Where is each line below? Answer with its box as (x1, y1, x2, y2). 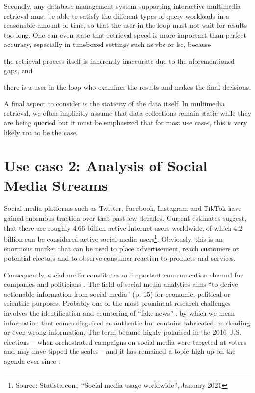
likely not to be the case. (4, 127, 78, 137)
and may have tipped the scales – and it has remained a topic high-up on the (4, 346, 236, 356)
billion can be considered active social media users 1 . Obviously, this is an (4, 232, 223, 244)
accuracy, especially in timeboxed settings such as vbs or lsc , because (4, 39, 211, 49)
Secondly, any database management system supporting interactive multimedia (4, 1, 241, 11)
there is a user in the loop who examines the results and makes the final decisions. (4, 82, 251, 92)
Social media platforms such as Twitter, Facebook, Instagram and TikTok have (4, 203, 242, 213)
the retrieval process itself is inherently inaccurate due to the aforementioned (4, 55, 235, 66)
